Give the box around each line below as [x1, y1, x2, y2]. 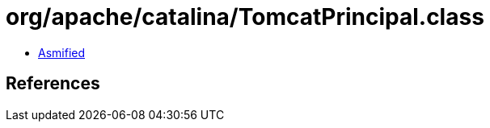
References [6, 73, 100, 94]
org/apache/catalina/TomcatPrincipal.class [6, 3, 484, 31]
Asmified [38, 45, 86, 60]
